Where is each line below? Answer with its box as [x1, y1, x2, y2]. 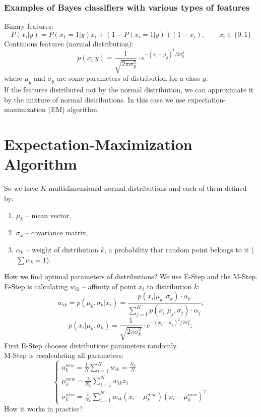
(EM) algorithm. [48, 104, 99, 115]
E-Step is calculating [4, 281, 68, 291]
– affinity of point [82, 281, 136, 291]
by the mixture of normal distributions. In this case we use [4, 94, 185, 105]
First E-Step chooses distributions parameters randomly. [4, 340, 178, 350]
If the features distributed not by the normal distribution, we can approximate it [4, 84, 254, 95]
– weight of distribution [26, 244, 98, 254]
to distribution [147, 281, 192, 291]
